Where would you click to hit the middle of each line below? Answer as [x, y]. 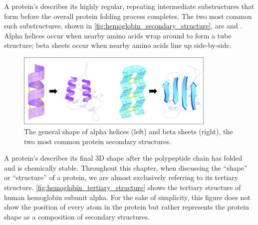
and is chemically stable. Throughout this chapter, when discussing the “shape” [126, 167]
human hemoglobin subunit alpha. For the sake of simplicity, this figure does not [127, 197]
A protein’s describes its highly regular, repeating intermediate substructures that [129, 6]
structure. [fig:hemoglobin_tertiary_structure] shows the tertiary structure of [123, 187]
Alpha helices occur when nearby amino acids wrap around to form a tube [118, 35]
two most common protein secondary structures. [98, 141]
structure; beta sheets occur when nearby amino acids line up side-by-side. [118, 45]
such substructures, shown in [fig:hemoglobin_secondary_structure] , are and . [123, 26]
